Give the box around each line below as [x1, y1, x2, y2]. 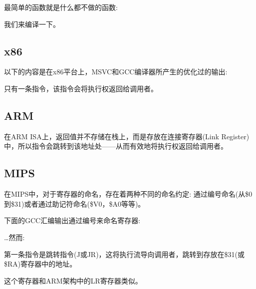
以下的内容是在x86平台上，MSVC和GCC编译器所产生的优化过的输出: [4, 66, 228, 77]
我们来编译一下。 [4, 18, 60, 29]
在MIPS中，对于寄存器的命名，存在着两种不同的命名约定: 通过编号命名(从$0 [4, 189, 253, 199]
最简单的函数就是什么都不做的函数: [4, 2, 118, 12]
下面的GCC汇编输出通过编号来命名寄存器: [4, 215, 141, 226]
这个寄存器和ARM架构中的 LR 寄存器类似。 [4, 275, 142, 286]
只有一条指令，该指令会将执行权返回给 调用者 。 [4, 83, 158, 93]
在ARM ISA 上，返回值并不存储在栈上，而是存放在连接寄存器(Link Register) [4, 131, 250, 141]
